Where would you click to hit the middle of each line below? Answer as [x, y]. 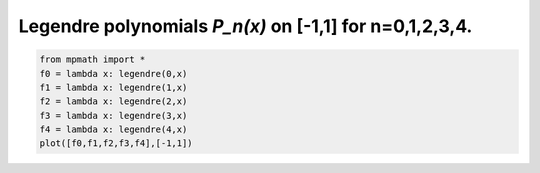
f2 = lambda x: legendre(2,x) [113, 101]
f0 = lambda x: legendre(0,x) [113, 73]
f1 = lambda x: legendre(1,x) [113, 87]
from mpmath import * [92, 59]
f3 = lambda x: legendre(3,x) [113, 115]
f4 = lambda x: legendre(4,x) [113, 129]
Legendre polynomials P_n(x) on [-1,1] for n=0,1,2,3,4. [245, 26]
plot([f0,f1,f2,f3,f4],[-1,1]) [116, 143]
